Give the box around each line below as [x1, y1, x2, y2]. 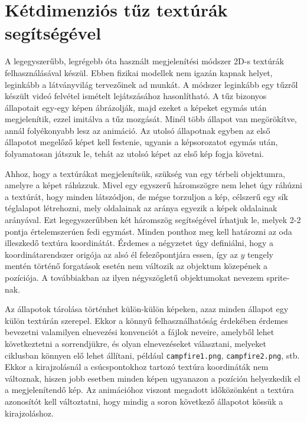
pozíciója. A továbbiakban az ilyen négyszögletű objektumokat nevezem [5, 271, 264, 283]
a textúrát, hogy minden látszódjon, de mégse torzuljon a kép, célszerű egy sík [5, 190, 288, 202]
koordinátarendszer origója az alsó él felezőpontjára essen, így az [5, 248, 238, 260]
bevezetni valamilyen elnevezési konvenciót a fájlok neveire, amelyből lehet [5, 326, 275, 338]
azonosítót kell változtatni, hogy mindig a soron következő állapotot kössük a [5, 395, 283, 407]
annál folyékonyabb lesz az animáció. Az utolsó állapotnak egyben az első [5, 124, 270, 136]
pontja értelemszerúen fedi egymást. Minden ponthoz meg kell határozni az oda [5, 225, 292, 237]
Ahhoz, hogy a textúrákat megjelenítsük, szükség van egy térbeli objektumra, [5, 167, 285, 179]
